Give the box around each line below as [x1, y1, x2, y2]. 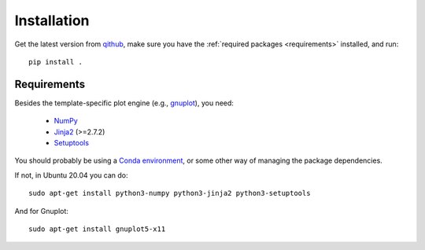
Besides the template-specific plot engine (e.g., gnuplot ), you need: [14, 98, 234, 108]
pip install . [28, 57, 83, 66]
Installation [14, 12, 90, 29]
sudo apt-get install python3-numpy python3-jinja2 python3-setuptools [28, 189, 311, 198]
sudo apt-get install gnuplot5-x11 [28, 224, 166, 233]
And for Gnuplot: [14, 206, 68, 215]
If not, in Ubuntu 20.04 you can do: [14, 170, 128, 180]
